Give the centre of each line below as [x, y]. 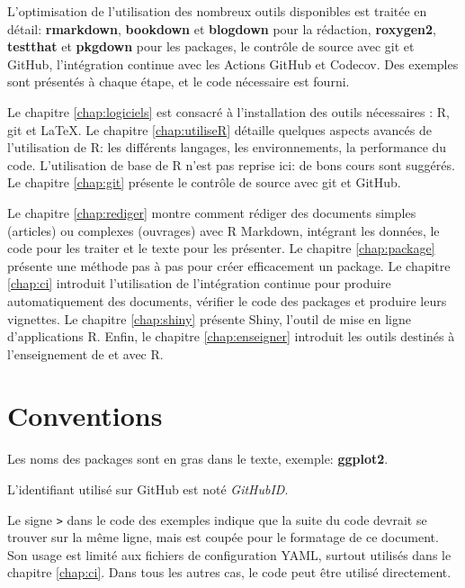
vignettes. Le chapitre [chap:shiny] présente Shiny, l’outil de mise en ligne [209, 318]
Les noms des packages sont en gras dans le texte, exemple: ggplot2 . [198, 459]
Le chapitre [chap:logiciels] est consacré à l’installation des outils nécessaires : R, [228, 111]
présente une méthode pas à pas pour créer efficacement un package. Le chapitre [229, 265]
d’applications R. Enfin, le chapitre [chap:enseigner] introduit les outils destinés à [231, 336]
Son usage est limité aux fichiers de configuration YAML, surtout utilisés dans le [229, 554]
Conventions [85, 416]
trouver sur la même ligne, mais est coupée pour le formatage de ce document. [223, 537]
